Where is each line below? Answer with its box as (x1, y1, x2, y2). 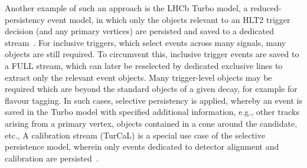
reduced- (250, 2, 282, 14)
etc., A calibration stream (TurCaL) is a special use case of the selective (5, 129, 265, 141)
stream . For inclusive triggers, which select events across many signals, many (5, 36, 286, 48)
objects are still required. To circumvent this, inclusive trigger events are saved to (5, 48, 299, 60)
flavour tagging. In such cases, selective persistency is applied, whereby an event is (5, 94, 302, 106)
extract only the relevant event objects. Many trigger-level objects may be (5, 71, 272, 83)
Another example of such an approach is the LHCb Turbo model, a (5, 2, 248, 14)
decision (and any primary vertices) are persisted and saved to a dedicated (5, 25, 274, 37)
